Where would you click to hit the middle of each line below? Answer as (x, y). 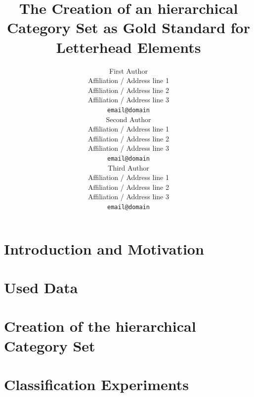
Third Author (128, 167)
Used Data (41, 287)
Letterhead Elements (128, 47)
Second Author (128, 119)
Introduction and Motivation (104, 248)
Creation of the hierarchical (100, 326)
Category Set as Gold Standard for (128, 27)
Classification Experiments (96, 384)
